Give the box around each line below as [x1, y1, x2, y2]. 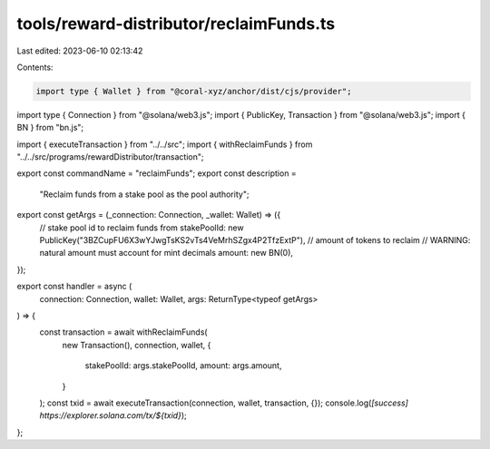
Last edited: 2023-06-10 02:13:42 [16, 45, 143, 56]
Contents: [16, 62, 54, 73]
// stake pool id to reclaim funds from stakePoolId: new [39, 222, 244, 233]
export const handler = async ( [16, 281, 132, 292]
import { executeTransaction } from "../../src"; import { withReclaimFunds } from [16, 139, 313, 150]
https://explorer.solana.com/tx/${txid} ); [39, 410, 187, 421]
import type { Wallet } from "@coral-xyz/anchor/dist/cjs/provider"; [35, 86, 352, 96]
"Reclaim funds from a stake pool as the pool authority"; [39, 189, 250, 200]
